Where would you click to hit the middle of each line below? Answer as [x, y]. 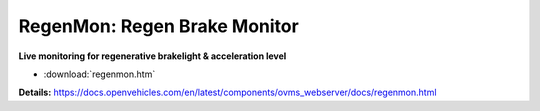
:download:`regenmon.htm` [99, 74]
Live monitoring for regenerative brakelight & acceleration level [152, 56]
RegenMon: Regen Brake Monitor [158, 26]
